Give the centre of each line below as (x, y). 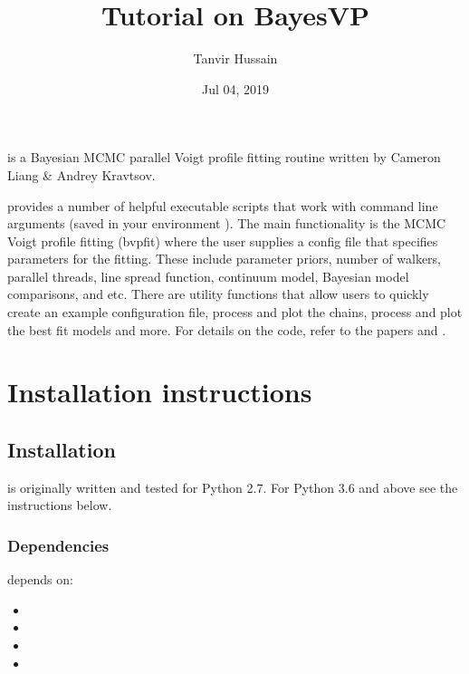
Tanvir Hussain (235, 58)
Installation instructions (160, 392)
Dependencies (58, 545)
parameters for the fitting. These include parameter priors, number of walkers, (224, 259)
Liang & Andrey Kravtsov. (81, 174)
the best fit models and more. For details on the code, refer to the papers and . (227, 329)
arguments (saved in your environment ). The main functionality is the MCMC (227, 223)
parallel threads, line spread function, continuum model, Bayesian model (208, 276)
